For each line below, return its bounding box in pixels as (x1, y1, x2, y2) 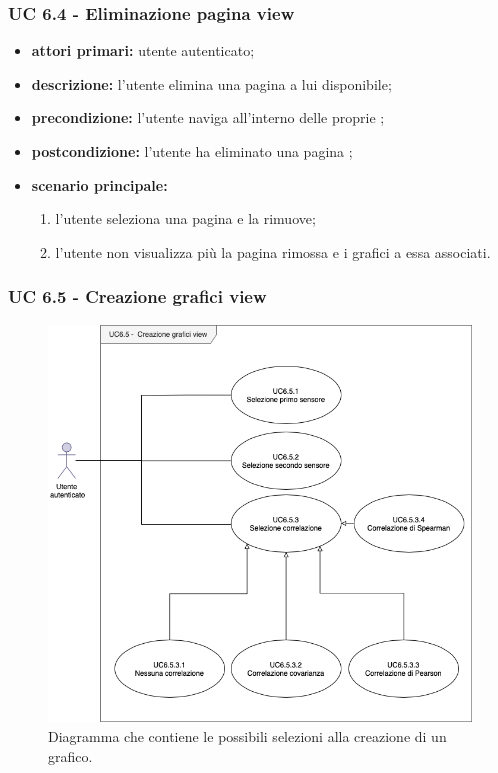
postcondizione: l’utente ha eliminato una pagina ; (31, 141, 353, 161)
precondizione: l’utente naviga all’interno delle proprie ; (31, 107, 385, 128)
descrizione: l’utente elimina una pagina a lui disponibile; (31, 73, 392, 94)
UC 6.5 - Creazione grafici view (8, 284, 267, 309)
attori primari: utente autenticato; (31, 40, 255, 61)
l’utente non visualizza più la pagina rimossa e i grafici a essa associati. (55, 241, 491, 262)
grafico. (48, 745, 93, 766)
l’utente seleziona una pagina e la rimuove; (55, 208, 316, 229)
